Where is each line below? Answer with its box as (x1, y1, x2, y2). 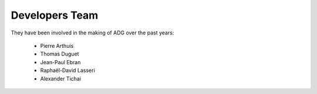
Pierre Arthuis (40, 42, 74, 49)
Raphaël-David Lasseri (40, 67, 95, 74)
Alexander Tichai (40, 75, 82, 82)
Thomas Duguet (40, 50, 79, 58)
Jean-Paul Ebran (40, 58, 81, 65)
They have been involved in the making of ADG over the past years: (11, 29, 174, 36)
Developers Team (11, 9, 99, 22)
